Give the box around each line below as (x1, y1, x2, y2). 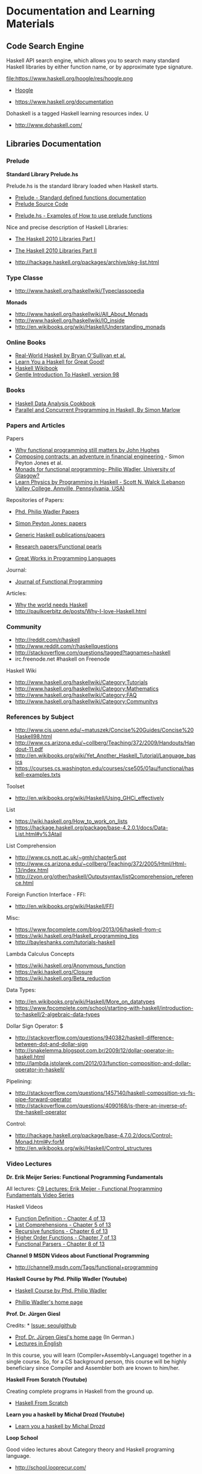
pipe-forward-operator (14, 1096, 72, 1103)
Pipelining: (6, 1078, 32, 1085)
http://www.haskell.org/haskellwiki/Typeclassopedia (14, 287, 144, 294)
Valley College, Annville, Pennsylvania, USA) (14, 485, 125, 492)
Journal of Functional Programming (14, 578, 103, 585)
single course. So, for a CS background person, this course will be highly (6, 1357, 187, 1365)
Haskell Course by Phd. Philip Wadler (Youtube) (6, 1275, 127, 1282)
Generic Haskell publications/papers (14, 531, 105, 539)
